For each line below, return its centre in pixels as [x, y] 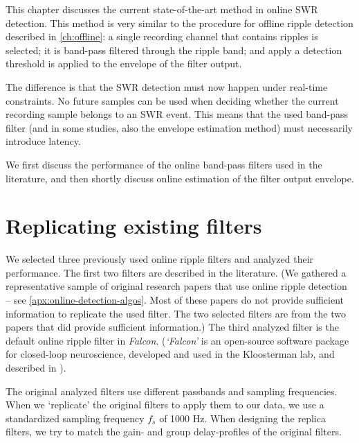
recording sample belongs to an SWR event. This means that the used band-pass [177, 114]
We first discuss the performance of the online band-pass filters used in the [164, 164]
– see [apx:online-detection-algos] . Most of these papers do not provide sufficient [175, 300]
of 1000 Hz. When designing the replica [242, 418]
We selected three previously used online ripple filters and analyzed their [160, 259]
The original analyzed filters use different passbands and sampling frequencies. [172, 391]
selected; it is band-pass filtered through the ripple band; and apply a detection [174, 50]
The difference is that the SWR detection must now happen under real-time [167, 86]
